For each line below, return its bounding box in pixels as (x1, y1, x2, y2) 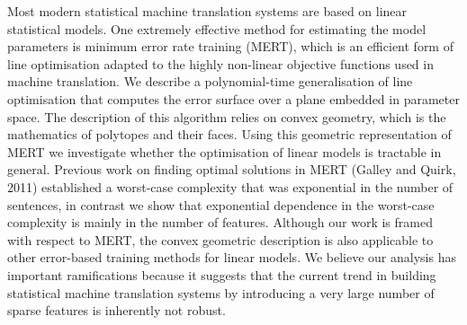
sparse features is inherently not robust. (7, 301, 226, 320)
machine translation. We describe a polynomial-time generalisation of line (7, 72, 413, 91)
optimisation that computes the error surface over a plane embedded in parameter (7, 89, 460, 108)
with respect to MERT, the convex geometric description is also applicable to (7, 230, 434, 249)
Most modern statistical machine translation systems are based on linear (7, 2, 408, 20)
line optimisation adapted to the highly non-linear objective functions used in (7, 54, 434, 73)
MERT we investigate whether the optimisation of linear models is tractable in (7, 142, 442, 161)
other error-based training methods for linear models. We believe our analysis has (7, 248, 456, 267)
